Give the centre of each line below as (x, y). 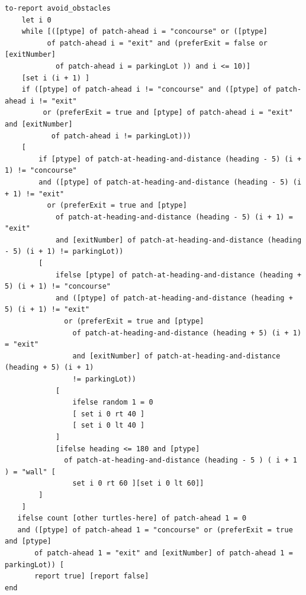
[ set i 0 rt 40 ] (109, 414)
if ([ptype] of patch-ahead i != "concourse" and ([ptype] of (147, 90)
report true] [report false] (92, 576)
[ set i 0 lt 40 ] (109, 426)
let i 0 (36, 20)
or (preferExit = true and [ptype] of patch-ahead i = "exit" (168, 113)
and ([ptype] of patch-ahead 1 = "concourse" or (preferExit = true (155, 530)
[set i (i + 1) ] (56, 78)
